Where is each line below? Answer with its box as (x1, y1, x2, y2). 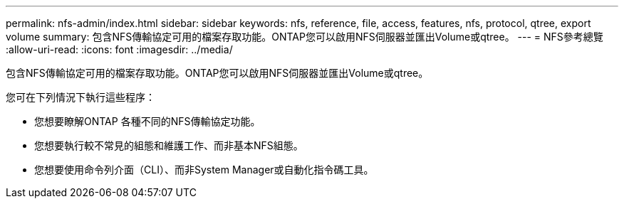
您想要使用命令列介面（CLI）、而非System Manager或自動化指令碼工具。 (34, 163, 374, 176)
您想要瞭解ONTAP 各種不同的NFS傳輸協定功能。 (34, 115, 261, 127)
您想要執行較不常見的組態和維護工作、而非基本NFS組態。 (34, 139, 303, 151)
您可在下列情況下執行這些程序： (6, 91, 155, 103)
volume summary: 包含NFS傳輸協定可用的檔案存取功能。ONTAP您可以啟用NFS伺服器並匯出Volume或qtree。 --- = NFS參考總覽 (6, 31, 603, 43)
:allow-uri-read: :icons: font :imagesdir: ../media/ (6, 43, 233, 55)
